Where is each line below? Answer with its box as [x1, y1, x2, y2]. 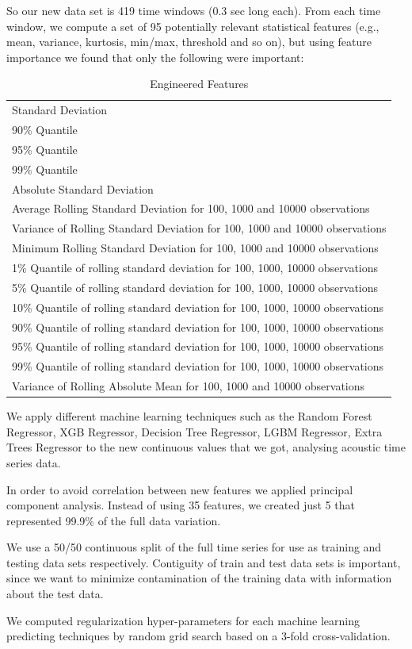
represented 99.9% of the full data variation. [6, 512, 221, 528]
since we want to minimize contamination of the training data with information [6, 570, 392, 586]
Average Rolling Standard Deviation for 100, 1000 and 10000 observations [12, 200, 370, 217]
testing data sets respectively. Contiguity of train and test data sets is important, [6, 554, 401, 570]
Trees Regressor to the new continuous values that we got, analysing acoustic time [6, 439, 406, 455]
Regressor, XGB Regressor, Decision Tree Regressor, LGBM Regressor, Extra [6, 423, 383, 440]
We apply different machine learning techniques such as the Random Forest [6, 408, 372, 424]
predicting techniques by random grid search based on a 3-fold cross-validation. [6, 628, 391, 644]
